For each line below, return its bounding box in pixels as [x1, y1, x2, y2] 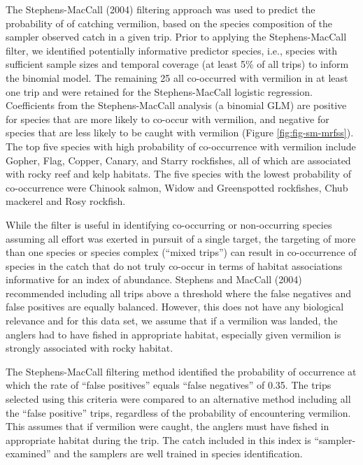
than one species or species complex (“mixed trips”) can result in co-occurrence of [6, 245, 357, 259]
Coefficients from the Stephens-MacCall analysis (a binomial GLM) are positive [6, 98, 347, 113]
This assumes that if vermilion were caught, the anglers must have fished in [6, 419, 329, 434]
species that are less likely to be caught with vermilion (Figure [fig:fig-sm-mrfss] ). [6, 125, 354, 140]
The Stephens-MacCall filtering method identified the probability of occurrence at [6, 364, 357, 378]
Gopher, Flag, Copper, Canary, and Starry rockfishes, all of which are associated [6, 152, 351, 167]
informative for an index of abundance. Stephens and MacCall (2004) [6, 272, 302, 287]
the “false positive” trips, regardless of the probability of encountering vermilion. [6, 405, 351, 420]
